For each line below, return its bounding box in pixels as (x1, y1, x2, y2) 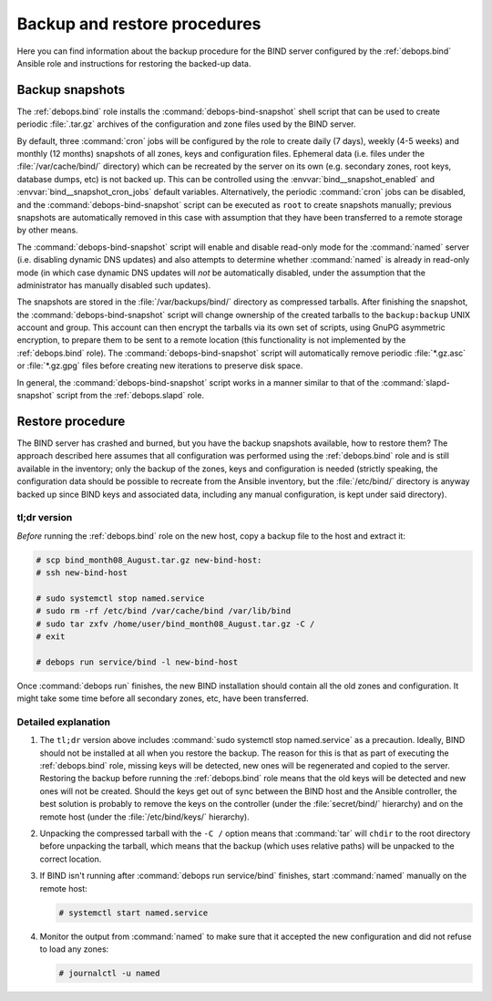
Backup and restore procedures (16, 14, 261, 34)
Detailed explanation (16, 716, 111, 728)
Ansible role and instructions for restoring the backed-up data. (16, 57, 251, 68)
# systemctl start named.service (58, 907, 209, 918)
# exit (36, 631, 66, 642)
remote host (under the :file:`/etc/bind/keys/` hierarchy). (39, 811, 250, 822)
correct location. (39, 853, 102, 864)
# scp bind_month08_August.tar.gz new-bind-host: (36, 554, 262, 565)
